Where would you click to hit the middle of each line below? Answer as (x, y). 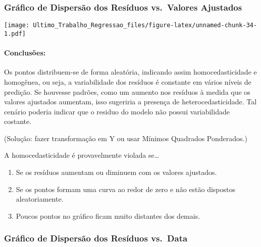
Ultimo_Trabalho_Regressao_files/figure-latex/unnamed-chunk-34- (145, 25)
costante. (18, 121)
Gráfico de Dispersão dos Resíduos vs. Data (96, 238)
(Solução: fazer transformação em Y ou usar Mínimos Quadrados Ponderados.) (126, 138)
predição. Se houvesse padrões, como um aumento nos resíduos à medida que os (127, 91)
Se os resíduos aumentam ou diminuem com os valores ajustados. (116, 172)
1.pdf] (15, 34)
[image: (17, 25)
